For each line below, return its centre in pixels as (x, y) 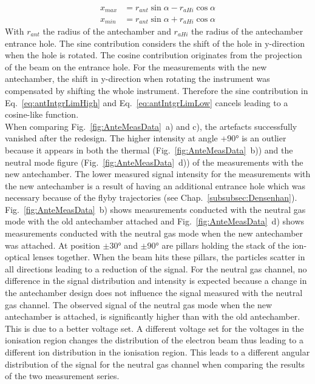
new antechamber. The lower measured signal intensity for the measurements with (158, 174)
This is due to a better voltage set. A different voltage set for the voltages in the (154, 328)
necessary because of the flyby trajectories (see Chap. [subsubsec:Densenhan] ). (151, 197)
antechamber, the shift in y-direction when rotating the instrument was (137, 79)
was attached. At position (52, 245)
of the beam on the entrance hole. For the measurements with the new (136, 66)
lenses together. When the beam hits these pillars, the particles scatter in (169, 257)
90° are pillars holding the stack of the (218, 245)
